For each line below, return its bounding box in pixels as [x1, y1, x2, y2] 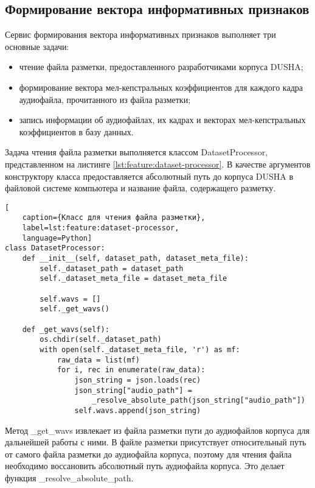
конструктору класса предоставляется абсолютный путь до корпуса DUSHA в [5, 169, 294, 182]
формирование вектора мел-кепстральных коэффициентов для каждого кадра [19, 80, 303, 93]
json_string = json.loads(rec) [74, 375, 201, 384]
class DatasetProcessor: [5, 244, 105, 253]
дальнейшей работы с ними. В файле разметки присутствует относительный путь [5, 436, 306, 448]
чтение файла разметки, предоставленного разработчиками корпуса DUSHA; [19, 60, 303, 73]
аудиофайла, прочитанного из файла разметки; [19, 93, 191, 105]
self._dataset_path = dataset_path [40, 264, 184, 273]
